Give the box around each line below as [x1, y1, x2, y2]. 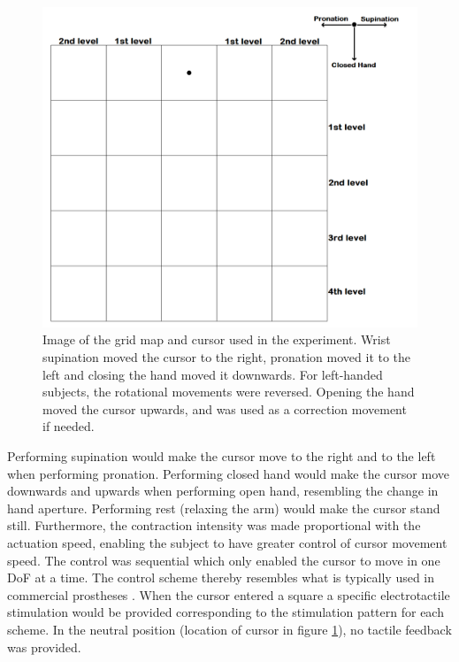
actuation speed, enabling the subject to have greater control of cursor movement [7, 534, 448, 552]
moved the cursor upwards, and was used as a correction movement [42, 399, 407, 418]
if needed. [42, 417, 95, 435]
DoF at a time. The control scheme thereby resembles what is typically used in [7, 568, 435, 587]
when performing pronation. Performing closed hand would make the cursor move [7, 464, 449, 482]
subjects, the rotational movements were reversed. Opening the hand [42, 382, 415, 401]
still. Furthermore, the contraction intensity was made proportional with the [7, 516, 421, 535]
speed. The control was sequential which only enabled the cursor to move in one [7, 550, 440, 569]
